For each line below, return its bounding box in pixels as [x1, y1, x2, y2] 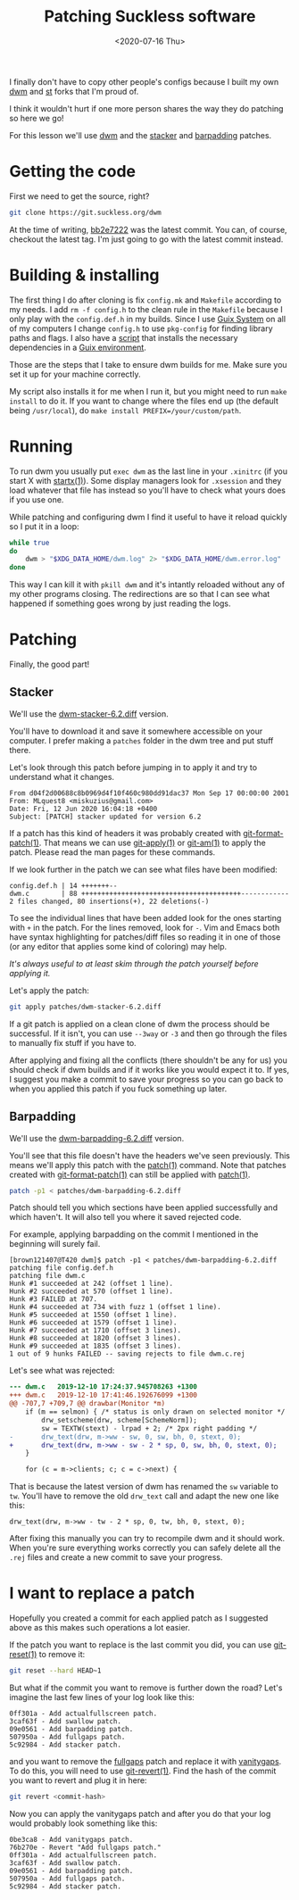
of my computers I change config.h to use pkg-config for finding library [9, 323, 274, 334]
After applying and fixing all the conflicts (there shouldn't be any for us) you [9, 1055, 287, 1066]
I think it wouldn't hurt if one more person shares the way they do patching [9, 103, 284, 113]
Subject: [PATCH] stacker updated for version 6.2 [9, 812, 202, 821]
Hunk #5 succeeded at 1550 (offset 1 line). [9, 1310, 178, 1320]
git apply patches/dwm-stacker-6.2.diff [9, 1002, 162, 1011]
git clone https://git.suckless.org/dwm [9, 208, 162, 217]
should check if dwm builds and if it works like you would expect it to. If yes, [9, 1064, 290, 1074]
